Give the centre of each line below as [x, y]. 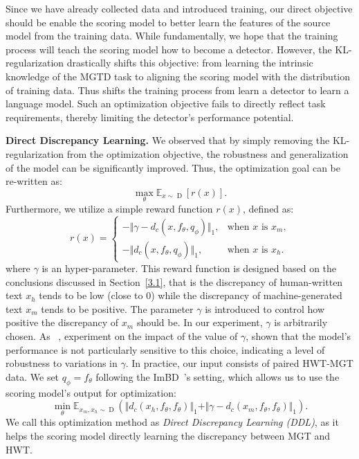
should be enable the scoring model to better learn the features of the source [168, 22]
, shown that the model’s [298, 336]
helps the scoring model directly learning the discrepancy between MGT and [168, 436]
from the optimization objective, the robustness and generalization [208, 153]
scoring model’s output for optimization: [91, 392]
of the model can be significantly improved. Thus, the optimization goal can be [173, 167]
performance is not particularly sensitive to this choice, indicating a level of [165, 349]
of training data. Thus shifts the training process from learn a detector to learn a [177, 90]
